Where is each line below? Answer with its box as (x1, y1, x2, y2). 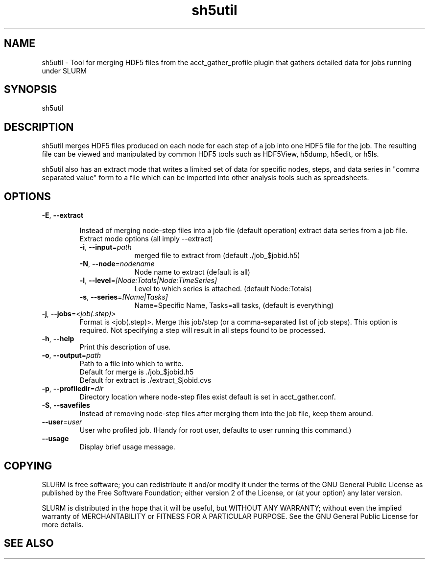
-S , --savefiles (42, 401, 90, 410)
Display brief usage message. (79, 443, 175, 451)
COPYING (4, 459, 52, 472)
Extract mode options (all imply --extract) (79, 235, 213, 243)
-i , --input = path (79, 243, 132, 252)
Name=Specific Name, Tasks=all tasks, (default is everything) (134, 301, 334, 310)
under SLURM (42, 66, 87, 75)
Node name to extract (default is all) (134, 268, 250, 277)
